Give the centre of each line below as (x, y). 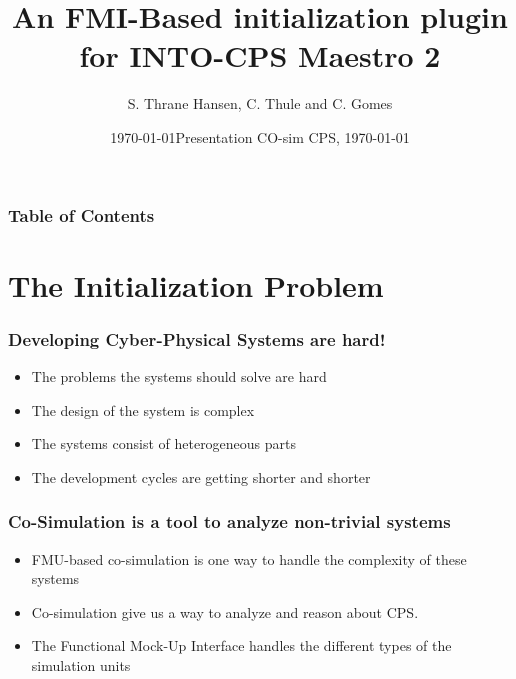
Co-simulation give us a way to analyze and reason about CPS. (225, 611)
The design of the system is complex (143, 409)
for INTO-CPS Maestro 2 (260, 55)
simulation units (81, 664)
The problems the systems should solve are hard (179, 376)
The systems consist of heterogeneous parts (164, 443)
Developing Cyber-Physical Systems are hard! (197, 338)
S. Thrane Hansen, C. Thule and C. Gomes (260, 103)
